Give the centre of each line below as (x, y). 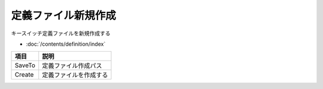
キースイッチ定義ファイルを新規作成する (61, 33)
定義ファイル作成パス (72, 66)
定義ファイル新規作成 (64, 15)
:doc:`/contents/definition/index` (66, 44)
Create (24, 75)
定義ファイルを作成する (75, 75)
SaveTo (25, 65)
